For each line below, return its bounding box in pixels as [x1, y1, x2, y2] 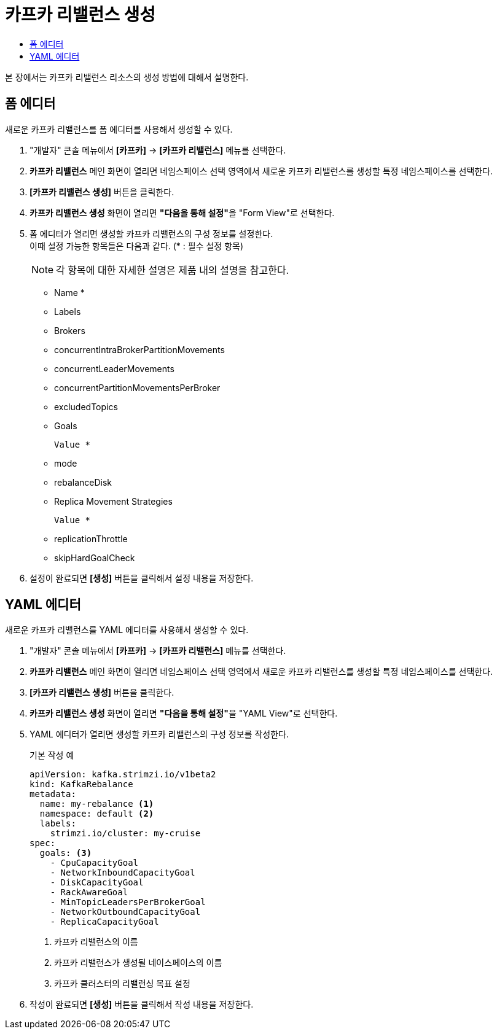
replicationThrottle [54, 533, 128, 544]
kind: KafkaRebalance [29, 779, 133, 790]
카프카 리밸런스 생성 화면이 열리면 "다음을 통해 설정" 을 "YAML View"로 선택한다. [29, 708, 338, 719]
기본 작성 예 [29, 750, 74, 761]
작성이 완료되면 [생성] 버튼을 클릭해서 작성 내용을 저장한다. [29, 999, 254, 1010]
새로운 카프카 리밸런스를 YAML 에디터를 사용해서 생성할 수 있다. [5, 624, 249, 636]
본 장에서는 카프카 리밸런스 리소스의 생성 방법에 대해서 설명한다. [5, 71, 249, 82]
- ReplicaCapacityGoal [50, 917, 159, 927]
